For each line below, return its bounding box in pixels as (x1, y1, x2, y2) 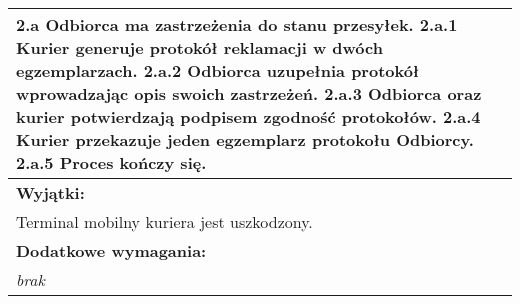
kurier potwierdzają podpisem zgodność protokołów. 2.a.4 (16, 105, 481, 128)
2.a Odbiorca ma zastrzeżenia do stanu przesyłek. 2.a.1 (16, 13, 458, 36)
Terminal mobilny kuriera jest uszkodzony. (16, 210, 313, 233)
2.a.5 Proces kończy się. (16, 151, 207, 174)
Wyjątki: (16, 181, 85, 204)
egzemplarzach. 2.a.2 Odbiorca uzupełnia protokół (16, 59, 420, 82)
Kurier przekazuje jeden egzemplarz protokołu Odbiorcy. (16, 128, 474, 151)
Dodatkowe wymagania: (16, 239, 207, 262)
